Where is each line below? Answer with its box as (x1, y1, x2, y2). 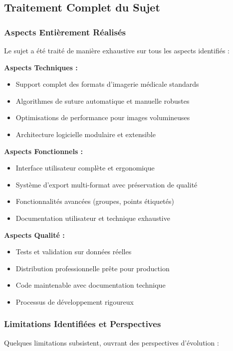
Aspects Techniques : (4, 62, 78, 72)
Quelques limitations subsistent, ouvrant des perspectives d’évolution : (4, 337, 219, 348)
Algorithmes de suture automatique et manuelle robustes (15, 95, 190, 106)
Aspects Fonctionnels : (4, 146, 83, 156)
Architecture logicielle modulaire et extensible (15, 129, 156, 139)
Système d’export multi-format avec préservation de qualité (15, 179, 198, 189)
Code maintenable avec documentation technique (15, 280, 166, 290)
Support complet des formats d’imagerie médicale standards (15, 79, 199, 89)
